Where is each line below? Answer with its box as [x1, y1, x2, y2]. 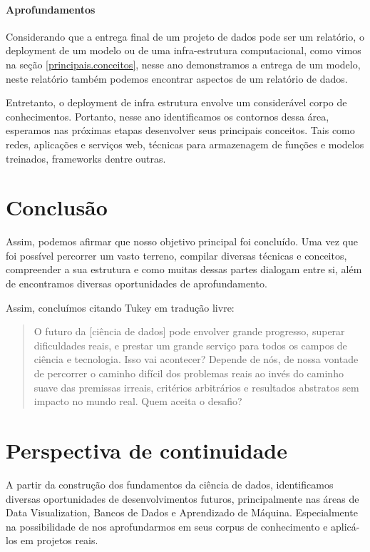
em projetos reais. [21, 533, 98, 548]
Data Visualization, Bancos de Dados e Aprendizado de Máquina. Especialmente [6, 505, 358, 520]
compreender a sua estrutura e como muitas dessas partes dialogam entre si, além [6, 262, 362, 277]
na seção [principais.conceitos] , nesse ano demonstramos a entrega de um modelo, [6, 56, 361, 71]
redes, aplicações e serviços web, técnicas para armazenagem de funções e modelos [6, 136, 364, 151]
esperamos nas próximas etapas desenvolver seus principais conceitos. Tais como [6, 123, 355, 138]
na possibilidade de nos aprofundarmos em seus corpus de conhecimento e [6, 518, 328, 533]
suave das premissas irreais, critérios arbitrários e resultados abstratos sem [34, 379, 359, 394]
